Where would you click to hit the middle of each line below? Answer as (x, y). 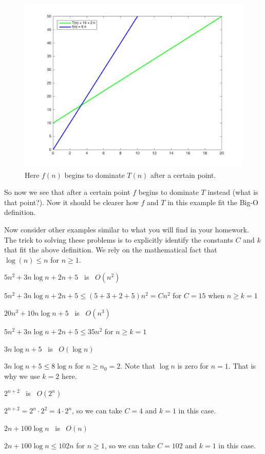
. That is (242, 366)
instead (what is (233, 192)
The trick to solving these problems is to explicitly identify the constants (119, 239)
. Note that (138, 366)
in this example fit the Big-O (213, 202)
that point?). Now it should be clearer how (71, 202)
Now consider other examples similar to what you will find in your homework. (127, 229)
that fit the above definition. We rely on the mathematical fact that (111, 250)
